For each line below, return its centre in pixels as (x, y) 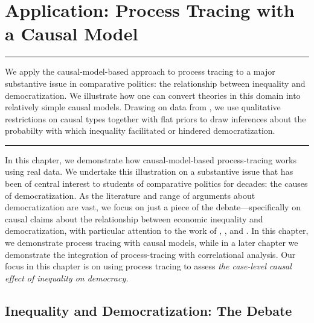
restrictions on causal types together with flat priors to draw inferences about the (155, 118)
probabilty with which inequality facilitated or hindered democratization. (140, 130)
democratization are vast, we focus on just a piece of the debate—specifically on (153, 207)
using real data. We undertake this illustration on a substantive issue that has (149, 171)
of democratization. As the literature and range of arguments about (130, 195)
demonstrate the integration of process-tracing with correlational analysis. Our (150, 254)
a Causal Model (72, 33)
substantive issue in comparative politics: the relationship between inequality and (155, 83)
